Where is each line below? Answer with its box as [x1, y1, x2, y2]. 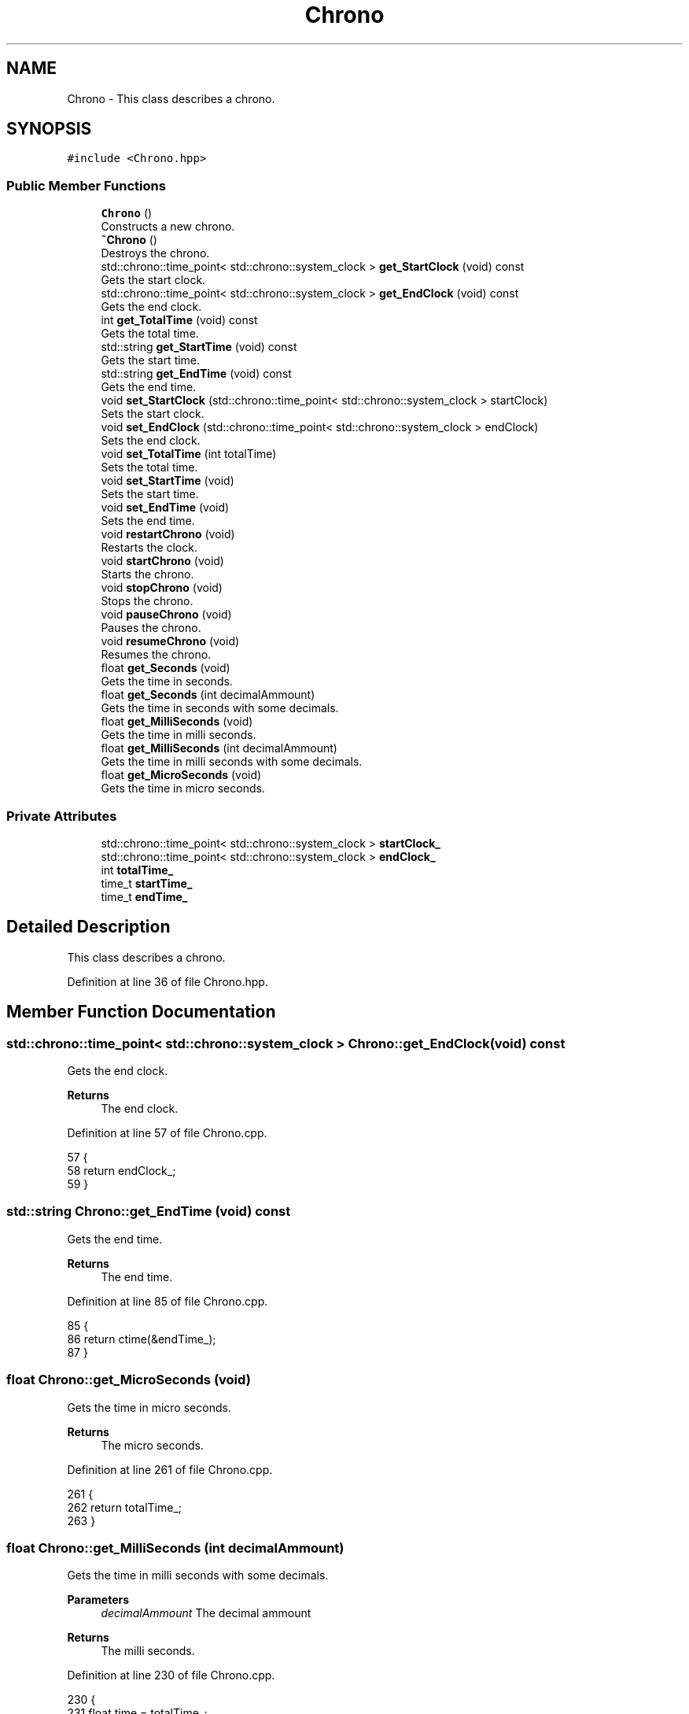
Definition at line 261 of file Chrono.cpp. [67, 1462, 273, 1476]
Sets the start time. [101, 487, 199, 501]
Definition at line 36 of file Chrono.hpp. [67, 974, 268, 988]
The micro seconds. [101, 1438, 204, 1452]
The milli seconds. [101, 1644, 195, 1658]
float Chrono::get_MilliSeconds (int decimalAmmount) [6, 1539, 344, 1556]
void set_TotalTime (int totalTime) [101, 447, 277, 461]
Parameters [67, 1593, 130, 1607]
